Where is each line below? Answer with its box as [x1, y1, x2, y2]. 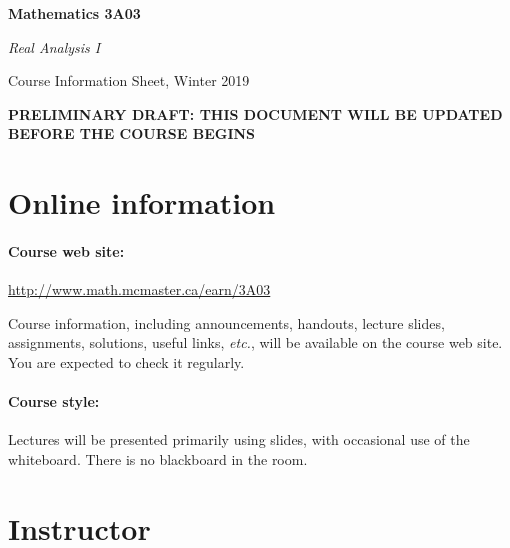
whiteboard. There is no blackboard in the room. [8, 448, 308, 469]
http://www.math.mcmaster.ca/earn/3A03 [8, 279, 271, 300]
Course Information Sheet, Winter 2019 [8, 70, 250, 91]
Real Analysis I [8, 36, 101, 57]
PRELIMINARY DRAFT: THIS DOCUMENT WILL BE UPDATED [8, 103, 503, 124]
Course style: [8, 391, 100, 412]
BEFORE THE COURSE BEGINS [8, 123, 256, 144]
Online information [8, 182, 276, 223]
